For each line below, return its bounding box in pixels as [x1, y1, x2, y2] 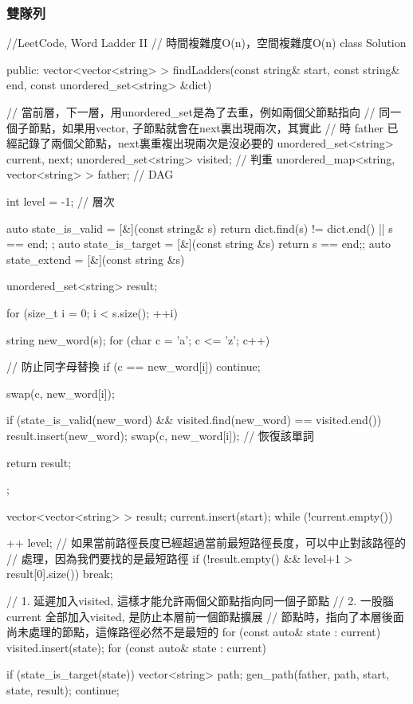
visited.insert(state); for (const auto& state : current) [6, 639, 267, 655]
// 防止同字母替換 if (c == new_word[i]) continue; [6, 358, 261, 375]
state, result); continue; [6, 682, 120, 698]
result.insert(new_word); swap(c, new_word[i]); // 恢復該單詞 [6, 427, 314, 443]
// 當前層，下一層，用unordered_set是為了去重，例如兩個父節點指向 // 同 [6, 104, 391, 120]
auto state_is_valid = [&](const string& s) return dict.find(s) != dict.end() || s [6, 219, 393, 236]
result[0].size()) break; [6, 565, 113, 582]
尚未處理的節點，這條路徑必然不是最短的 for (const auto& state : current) [6, 623, 381, 640]
